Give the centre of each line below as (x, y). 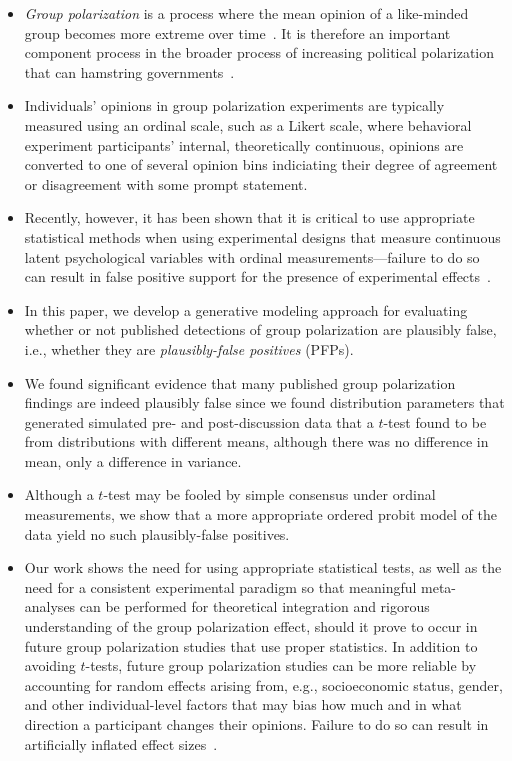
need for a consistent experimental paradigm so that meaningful (220, 586)
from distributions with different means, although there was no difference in (256, 441)
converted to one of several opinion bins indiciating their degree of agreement (261, 164)
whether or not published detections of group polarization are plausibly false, (260, 329)
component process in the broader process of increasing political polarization (259, 52)
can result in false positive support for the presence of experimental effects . (257, 276)
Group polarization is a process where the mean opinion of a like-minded (246, 13)
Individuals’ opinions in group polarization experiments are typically (234, 105)
